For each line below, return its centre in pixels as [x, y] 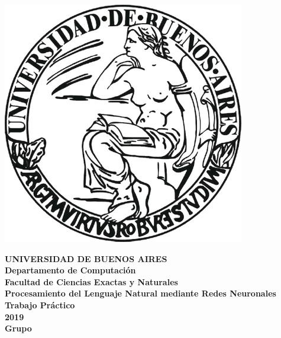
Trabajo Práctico [40, 304]
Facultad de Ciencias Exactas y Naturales [91, 281]
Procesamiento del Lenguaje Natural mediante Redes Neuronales [140, 293]
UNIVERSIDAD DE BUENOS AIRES [86, 258]
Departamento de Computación [70, 270]
